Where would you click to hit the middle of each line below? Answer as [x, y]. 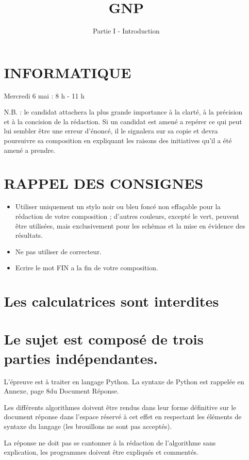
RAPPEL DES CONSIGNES [104, 183]
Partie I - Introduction [126, 31]
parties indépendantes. [81, 358]
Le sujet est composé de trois [104, 339]
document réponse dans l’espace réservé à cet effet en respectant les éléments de [123, 417]
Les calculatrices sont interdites [111, 301]
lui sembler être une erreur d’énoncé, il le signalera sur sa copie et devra [111, 131]
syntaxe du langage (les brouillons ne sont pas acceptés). [88, 426]
